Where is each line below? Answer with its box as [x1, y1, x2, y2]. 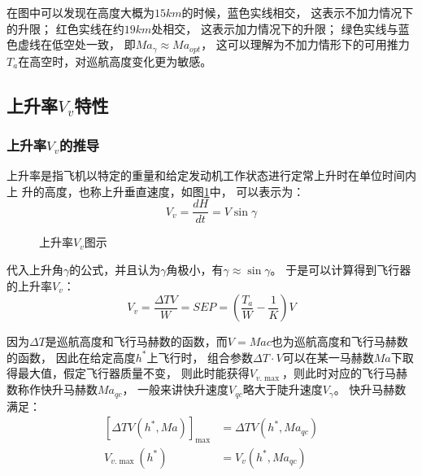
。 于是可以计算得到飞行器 [270, 261, 411, 278]
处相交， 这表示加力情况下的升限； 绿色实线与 [151, 20, 398, 37]
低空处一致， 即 [51, 36, 136, 53]
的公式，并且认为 [69, 261, 161, 278]
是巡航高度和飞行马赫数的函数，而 [45, 333, 228, 350]
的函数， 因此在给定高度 [7, 348, 136, 365]
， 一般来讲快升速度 [122, 381, 229, 398]
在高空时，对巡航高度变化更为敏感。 [18, 52, 212, 69]
